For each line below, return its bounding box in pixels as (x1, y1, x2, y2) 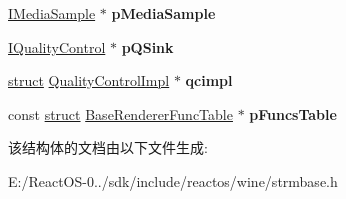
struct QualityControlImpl (8, 70, 170, 91)
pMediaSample (111, 3, 216, 23)
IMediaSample (8, 3, 96, 23)
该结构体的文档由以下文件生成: (8, 137, 208, 158)
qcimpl (185, 70, 233, 91)
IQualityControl (8, 36, 106, 57)
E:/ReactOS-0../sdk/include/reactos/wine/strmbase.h (8, 170, 338, 191)
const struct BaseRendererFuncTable (8, 103, 233, 124)
